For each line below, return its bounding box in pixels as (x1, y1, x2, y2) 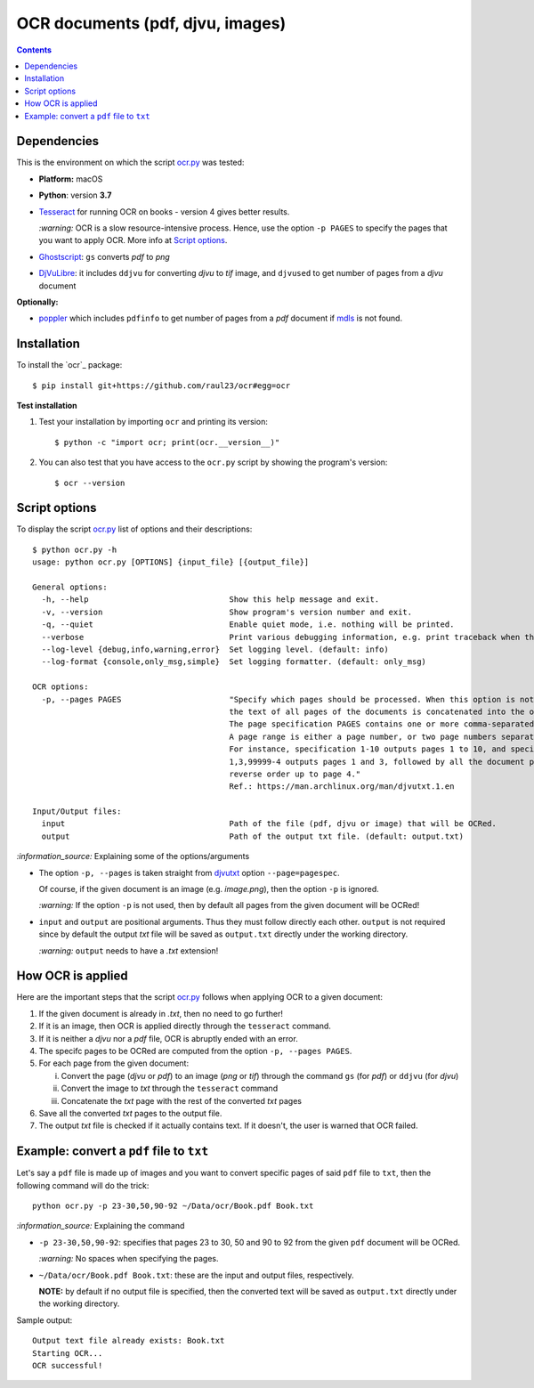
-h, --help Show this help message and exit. (41, 595, 380, 605)
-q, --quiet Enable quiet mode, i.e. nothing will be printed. (41, 620, 455, 629)
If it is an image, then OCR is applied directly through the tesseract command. (38, 1020, 331, 1032)
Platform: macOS (38, 174, 103, 184)
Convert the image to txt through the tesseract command (61, 1083, 279, 1094)
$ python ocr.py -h (32, 544, 117, 555)
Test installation (16, 401, 77, 410)
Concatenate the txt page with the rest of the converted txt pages (61, 1095, 303, 1106)
